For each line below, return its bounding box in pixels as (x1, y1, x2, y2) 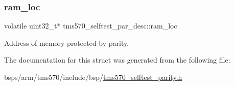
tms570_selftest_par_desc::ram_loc (63, 20, 177, 31)
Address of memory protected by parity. (4, 37, 129, 48)
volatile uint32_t (4, 20, 57, 31)
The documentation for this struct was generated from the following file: (4, 54, 230, 65)
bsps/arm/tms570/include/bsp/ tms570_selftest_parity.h (4, 72, 182, 82)
